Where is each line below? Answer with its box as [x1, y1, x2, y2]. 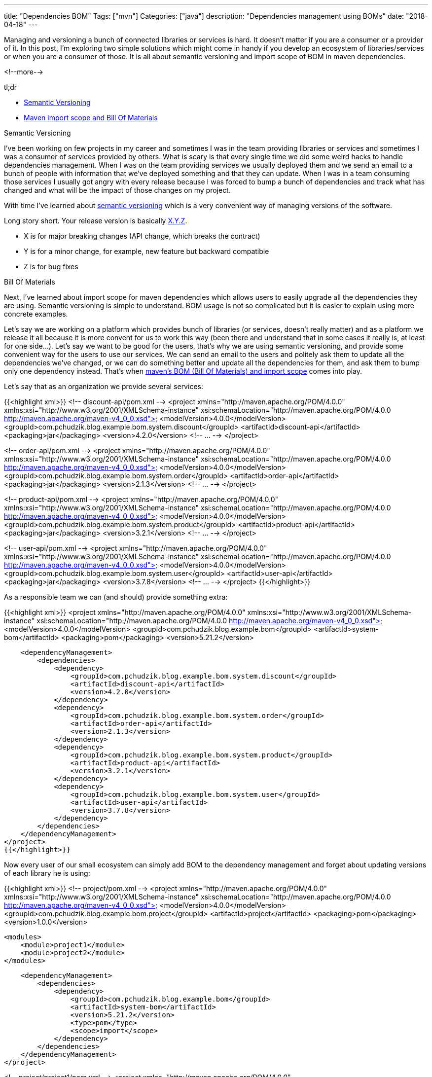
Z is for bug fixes [24, 262, 78, 271]
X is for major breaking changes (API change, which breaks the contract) [24, 232, 260, 240]
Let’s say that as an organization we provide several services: [4, 382, 203, 391]
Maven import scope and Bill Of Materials [24, 113, 158, 122]
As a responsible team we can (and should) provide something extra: [4, 593, 228, 601]
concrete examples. [4, 310, 68, 318]
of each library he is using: [4, 869, 90, 877]
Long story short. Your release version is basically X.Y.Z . [4, 216, 187, 225]
